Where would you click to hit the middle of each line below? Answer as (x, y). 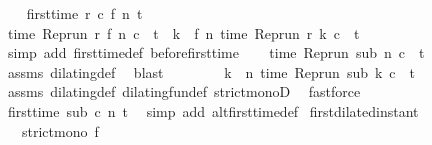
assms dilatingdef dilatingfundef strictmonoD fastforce (184, 91)
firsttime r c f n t (84, 13)
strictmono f (60, 130)
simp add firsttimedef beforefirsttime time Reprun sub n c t (216, 52)
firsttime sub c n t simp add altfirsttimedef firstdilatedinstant (213, 110)
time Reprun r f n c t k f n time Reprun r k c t (183, 32)
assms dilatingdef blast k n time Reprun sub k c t (211, 71)
